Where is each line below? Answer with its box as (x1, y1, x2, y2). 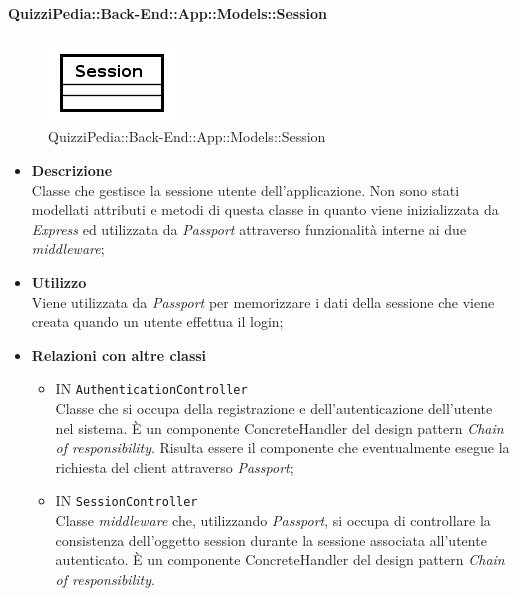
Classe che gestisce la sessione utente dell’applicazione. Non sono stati (31, 179, 460, 200)
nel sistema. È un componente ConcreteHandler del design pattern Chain (55, 417, 504, 438)
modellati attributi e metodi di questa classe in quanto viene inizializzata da (31, 199, 499, 220)
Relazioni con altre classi (31, 344, 207, 365)
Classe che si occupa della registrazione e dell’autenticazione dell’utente (55, 397, 493, 418)
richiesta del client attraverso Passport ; (55, 456, 294, 477)
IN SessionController (55, 490, 198, 511)
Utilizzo (31, 271, 87, 292)
